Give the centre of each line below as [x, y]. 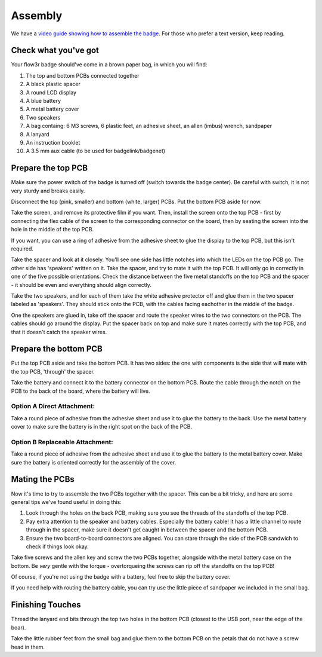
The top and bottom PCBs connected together [83, 75]
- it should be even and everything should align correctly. [81, 285]
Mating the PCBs [43, 479]
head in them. [28, 647]
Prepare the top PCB [49, 168]
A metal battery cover [53, 109]
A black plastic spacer [53, 84]
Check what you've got [55, 51]
